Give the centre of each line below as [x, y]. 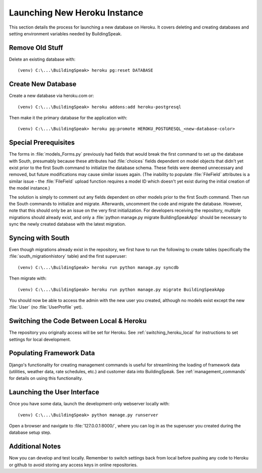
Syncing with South [39, 238]
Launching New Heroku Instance [76, 13]
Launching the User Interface [54, 392]
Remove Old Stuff [36, 48]
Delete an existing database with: [42, 59]
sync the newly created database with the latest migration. [67, 224]
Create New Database [43, 84]
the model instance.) [30, 188]
